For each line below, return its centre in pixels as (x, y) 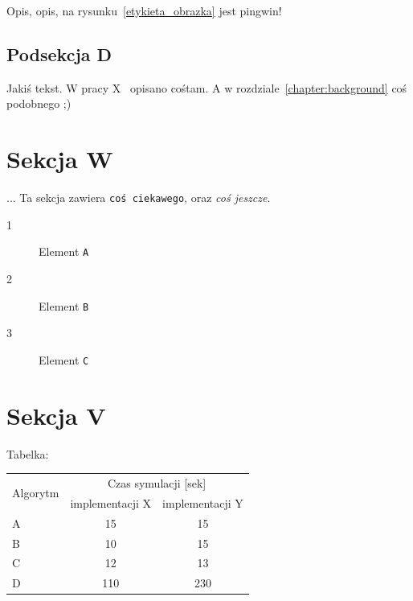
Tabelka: (28, 453)
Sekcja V (56, 415)
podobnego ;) (39, 103)
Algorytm (36, 493)
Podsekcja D (59, 54)
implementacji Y (203, 502)
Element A (64, 251)
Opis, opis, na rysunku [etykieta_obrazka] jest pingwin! (144, 10)
